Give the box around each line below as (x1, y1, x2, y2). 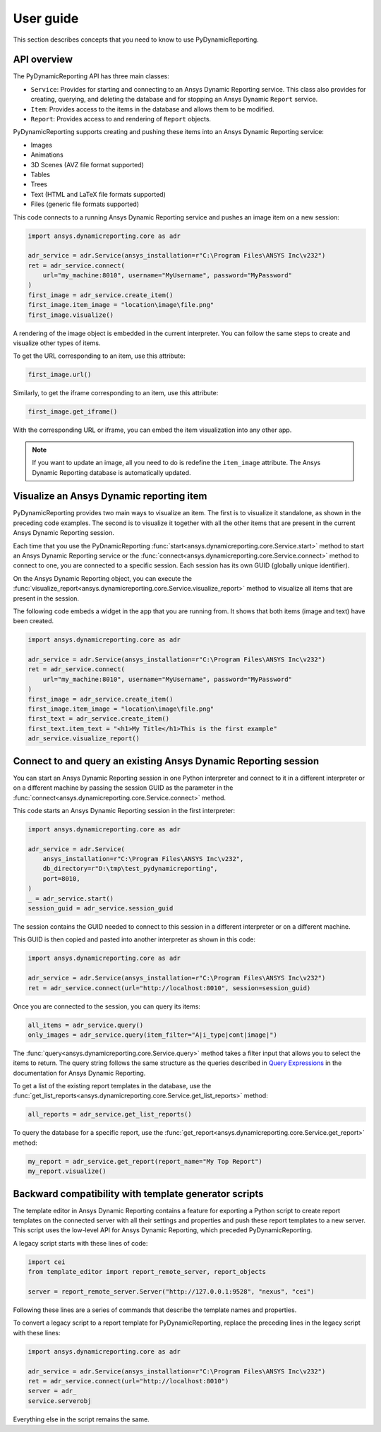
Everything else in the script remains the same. (13, 1415, 150, 1424)
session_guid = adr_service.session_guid (28, 904, 174, 912)
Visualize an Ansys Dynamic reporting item (13, 491, 207, 503)
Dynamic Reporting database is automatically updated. (32, 468, 191, 476)
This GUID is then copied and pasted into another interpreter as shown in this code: (13, 935, 255, 944)
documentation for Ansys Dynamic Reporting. (13, 1069, 146, 1077)
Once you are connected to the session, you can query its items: (13, 1002, 201, 1011)
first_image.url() (28, 371, 92, 379)
